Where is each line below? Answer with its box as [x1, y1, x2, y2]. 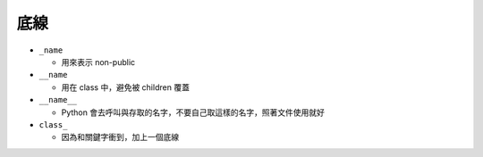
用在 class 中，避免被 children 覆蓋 [61, 81, 190, 93]
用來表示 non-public [61, 56, 136, 67]
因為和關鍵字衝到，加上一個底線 [61, 132, 179, 143]
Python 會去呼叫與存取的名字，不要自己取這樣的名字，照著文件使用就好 [61, 107, 326, 118]
